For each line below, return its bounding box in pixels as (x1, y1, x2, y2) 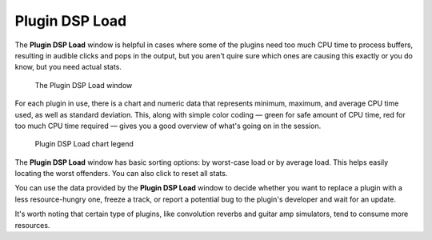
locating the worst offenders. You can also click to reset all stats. (14, 169, 228, 178)
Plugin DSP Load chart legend (34, 139, 134, 149)
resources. (14, 220, 50, 230)
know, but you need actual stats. (14, 62, 122, 72)
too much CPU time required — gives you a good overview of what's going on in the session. (14, 121, 322, 130)
